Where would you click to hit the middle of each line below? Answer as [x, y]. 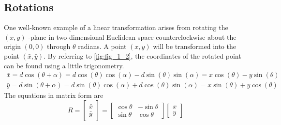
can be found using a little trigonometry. [64, 65]
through [59, 46]
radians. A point [102, 46]
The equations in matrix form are [54, 95]
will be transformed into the [194, 46]
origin [13, 46]
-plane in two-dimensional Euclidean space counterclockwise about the [132, 37]
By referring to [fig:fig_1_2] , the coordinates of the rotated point [144, 55]
